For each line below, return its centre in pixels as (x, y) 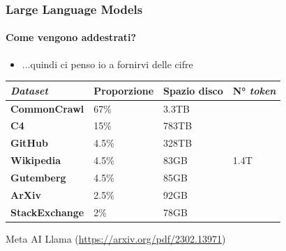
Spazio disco (193, 90)
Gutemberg (38, 177)
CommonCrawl (47, 108)
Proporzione (124, 90)
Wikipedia (36, 160)
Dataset (29, 90)
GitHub (29, 143)
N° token (254, 90)
